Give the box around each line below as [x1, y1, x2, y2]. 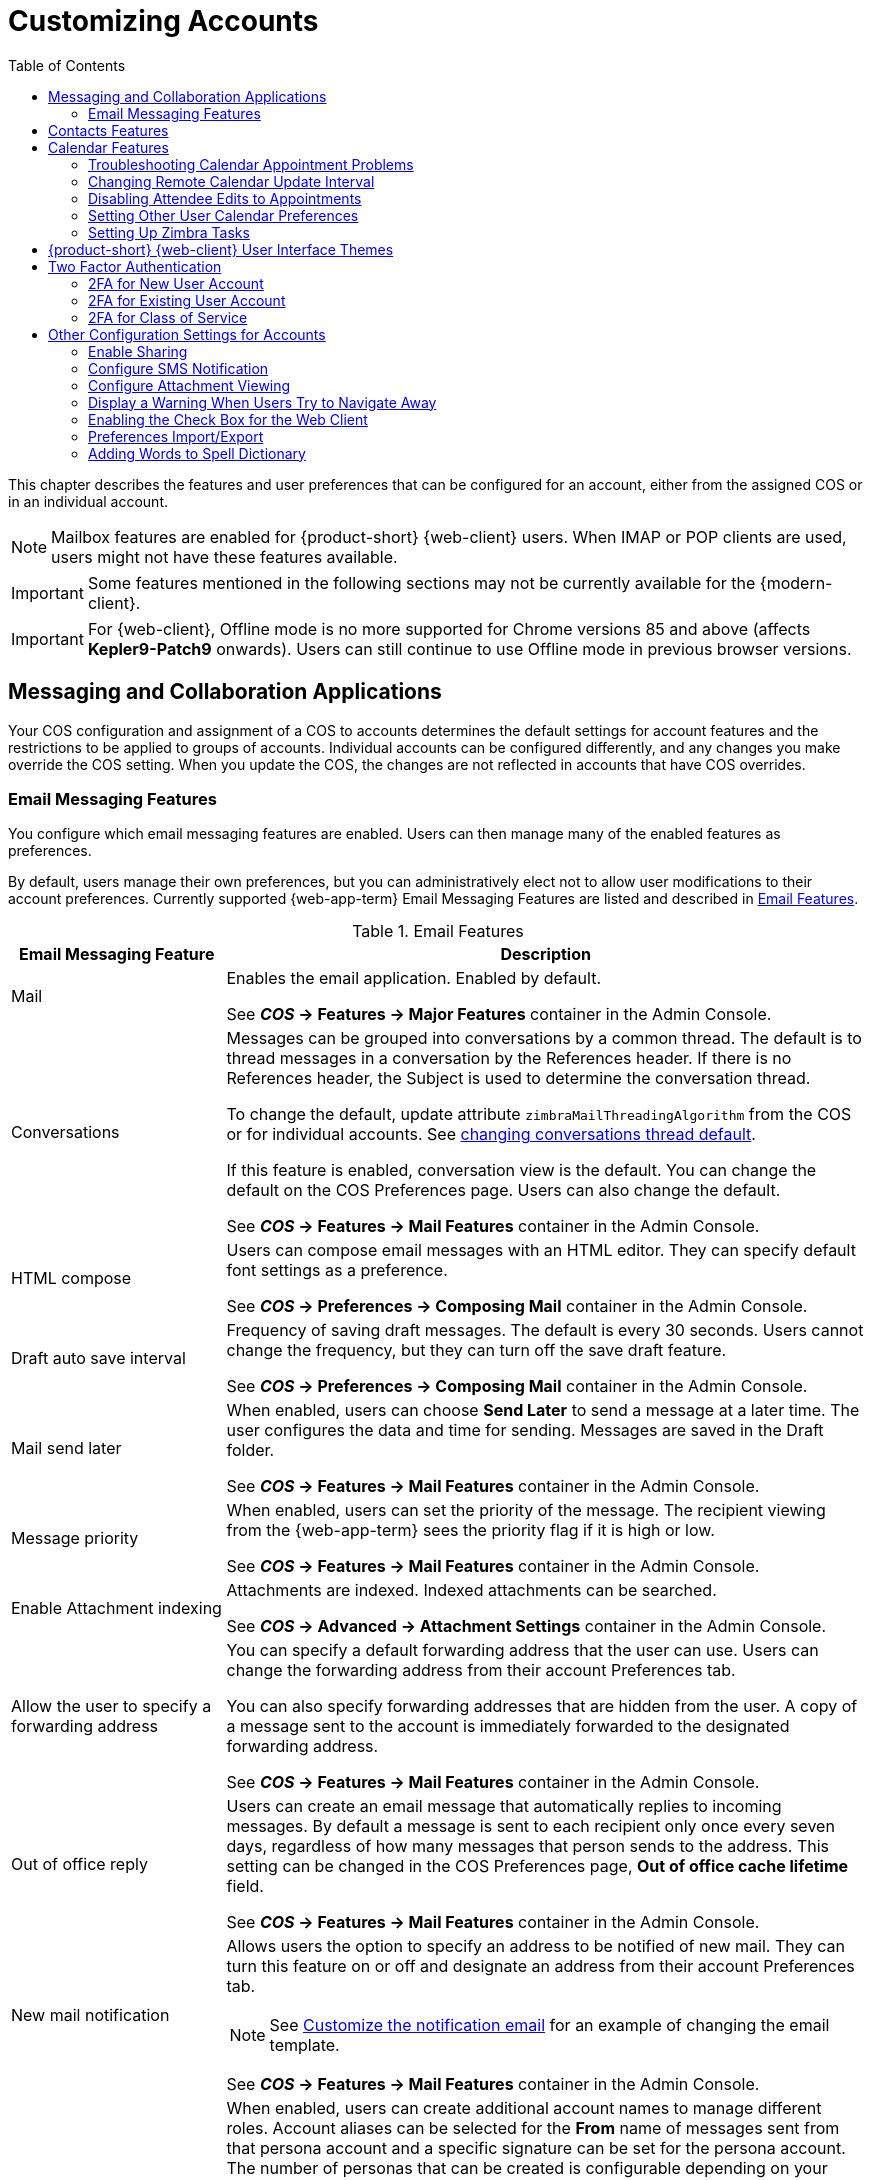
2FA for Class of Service [88, 308, 248, 326]
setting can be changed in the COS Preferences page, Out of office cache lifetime [226, 1856, 849, 1877]
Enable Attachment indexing [11, 1598, 222, 1619]
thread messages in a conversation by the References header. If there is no [226, 1048, 792, 1069]
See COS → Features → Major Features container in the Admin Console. [226, 1004, 772, 1025]
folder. [226, 1440, 275, 1461]
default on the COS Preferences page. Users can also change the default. [226, 1180, 781, 1201]
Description [500, 944, 591, 965]
